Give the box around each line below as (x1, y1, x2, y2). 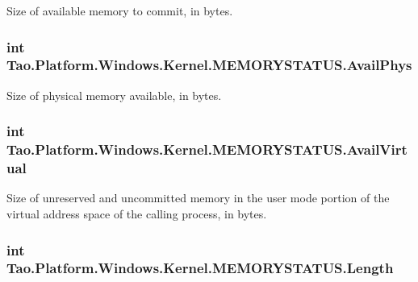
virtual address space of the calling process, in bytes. (6, 205, 267, 222)
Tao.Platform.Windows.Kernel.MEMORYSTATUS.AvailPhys (6, 55, 412, 75)
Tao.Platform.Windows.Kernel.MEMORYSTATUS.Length (6, 258, 394, 278)
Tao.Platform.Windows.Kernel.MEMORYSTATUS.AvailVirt (6, 139, 408, 160)
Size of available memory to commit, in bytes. (6, 2, 233, 19)
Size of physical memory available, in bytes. (6, 86, 222, 103)
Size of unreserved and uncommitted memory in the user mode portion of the (6, 189, 390, 206)
